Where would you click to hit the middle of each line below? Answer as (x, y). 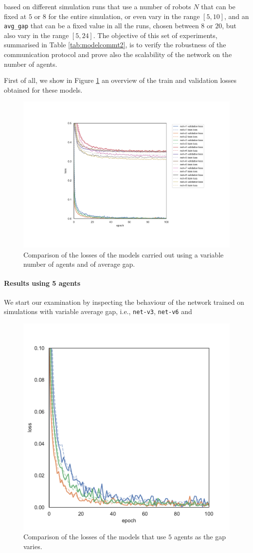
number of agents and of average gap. (79, 264)
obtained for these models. (43, 89)
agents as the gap (200, 537)
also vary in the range (36, 35)
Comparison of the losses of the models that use (95, 537)
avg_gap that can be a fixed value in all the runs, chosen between (101, 26)
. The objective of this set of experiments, (155, 35)
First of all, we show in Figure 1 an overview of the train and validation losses (120, 80)
